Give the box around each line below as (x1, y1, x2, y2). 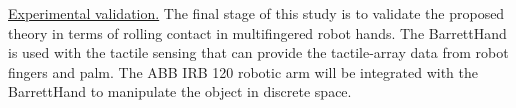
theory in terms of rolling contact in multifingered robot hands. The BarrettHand (8, 22, 507, 43)
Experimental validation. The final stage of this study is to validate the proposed (8, 3, 505, 23)
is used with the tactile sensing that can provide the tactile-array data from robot (8, 42, 509, 63)
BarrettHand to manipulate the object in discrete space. (8, 81, 352, 102)
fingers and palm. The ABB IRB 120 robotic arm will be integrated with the (8, 61, 478, 82)
